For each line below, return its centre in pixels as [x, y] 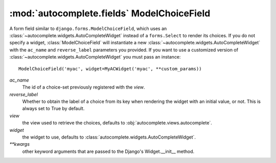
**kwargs [20, 144]
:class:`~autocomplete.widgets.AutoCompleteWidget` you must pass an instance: [95, 57]
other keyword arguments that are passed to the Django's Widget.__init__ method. [108, 151]
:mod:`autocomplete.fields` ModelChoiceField [110, 13]
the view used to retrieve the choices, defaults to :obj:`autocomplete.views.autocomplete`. [117, 123]
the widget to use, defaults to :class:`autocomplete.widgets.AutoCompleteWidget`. [109, 137]
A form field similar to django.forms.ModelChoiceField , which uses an [88, 29]
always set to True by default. [53, 108]
